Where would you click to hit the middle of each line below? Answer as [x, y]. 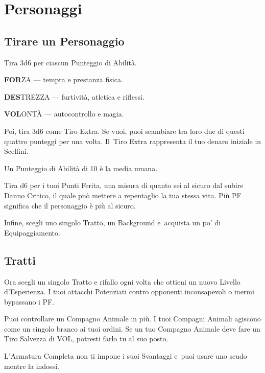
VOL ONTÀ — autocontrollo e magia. [64, 114]
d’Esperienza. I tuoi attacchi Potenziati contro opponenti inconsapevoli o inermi [129, 292]
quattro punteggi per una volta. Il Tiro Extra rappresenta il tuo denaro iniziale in [133, 141]
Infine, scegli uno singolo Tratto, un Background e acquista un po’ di [113, 223]
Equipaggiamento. [32, 232]
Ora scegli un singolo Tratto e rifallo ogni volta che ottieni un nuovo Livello [122, 281]
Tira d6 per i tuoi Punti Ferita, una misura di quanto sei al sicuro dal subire [124, 185]
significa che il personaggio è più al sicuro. [70, 205]
